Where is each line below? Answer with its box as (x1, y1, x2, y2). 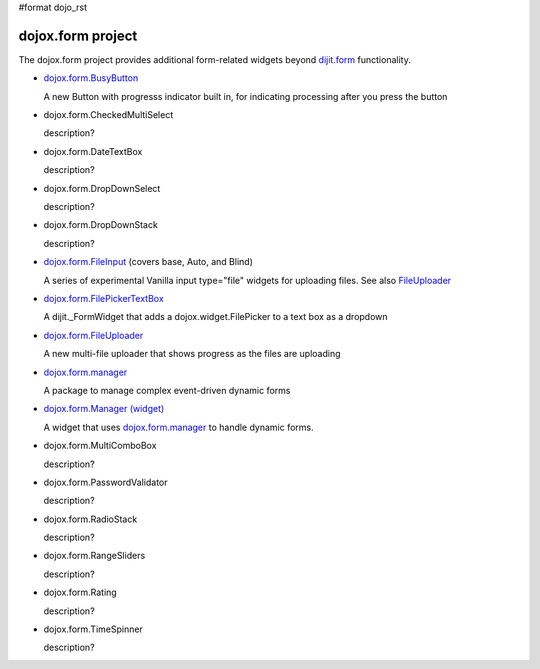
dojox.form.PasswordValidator (43, 476, 168, 488)
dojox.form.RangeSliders (43, 550, 146, 562)
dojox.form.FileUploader (43, 329, 144, 341)
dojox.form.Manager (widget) (43, 403, 165, 415)
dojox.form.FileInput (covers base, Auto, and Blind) (43, 256, 254, 268)
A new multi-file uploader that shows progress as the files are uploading (43, 348, 341, 360)
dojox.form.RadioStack (43, 513, 138, 525)
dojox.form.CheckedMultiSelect (43, 109, 174, 121)
